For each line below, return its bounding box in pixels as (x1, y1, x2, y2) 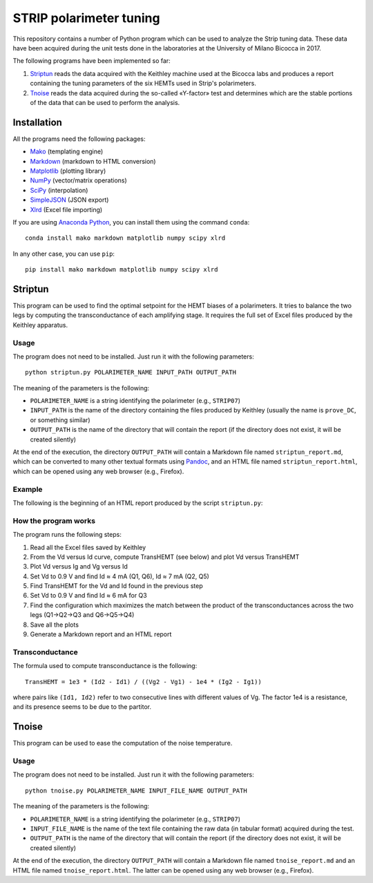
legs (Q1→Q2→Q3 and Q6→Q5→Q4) (30, 611, 135, 619)
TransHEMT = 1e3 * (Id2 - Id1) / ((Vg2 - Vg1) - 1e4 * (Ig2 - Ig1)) (25, 678, 262, 685)
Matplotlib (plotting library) (30, 167, 106, 175)
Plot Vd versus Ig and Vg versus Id (30, 562, 128, 571)
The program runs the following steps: (12, 531, 122, 539)
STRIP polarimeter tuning (12, 10, 160, 26)
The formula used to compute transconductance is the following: (12, 662, 198, 670)
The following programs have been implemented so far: (12, 57, 171, 65)
